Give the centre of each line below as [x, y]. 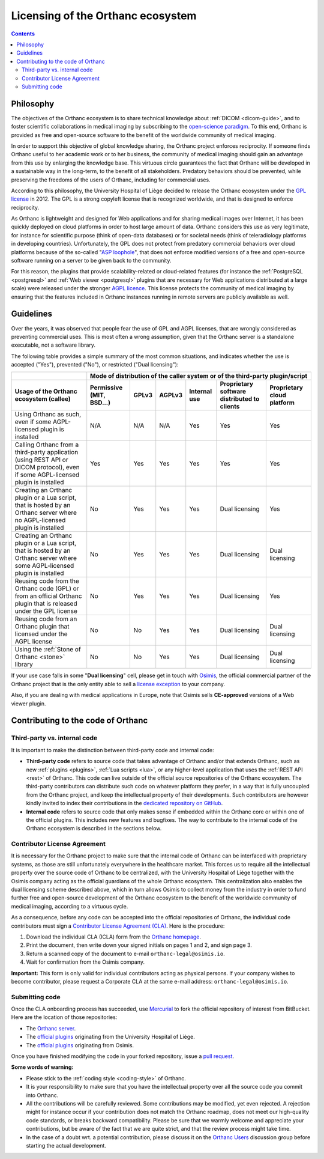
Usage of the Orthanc [46, 392]
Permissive [106, 388]
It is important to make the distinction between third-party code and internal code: [112, 750]
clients [230, 407]
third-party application [46, 452]
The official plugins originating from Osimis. [80, 1045]
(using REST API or [41, 460]
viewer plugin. [28, 704]
